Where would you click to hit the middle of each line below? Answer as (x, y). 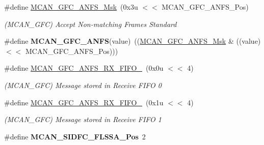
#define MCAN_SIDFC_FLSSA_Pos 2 (75, 136)
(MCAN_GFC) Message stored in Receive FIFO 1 (83, 119)
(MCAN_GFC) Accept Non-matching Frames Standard (90, 24)
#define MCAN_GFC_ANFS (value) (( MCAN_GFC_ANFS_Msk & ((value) (133, 41)
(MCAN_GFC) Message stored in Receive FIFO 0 (83, 85)
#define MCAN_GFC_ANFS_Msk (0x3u (71, 7)
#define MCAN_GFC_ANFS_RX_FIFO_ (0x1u (84, 102)
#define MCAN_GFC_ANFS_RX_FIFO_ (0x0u (84, 68)
